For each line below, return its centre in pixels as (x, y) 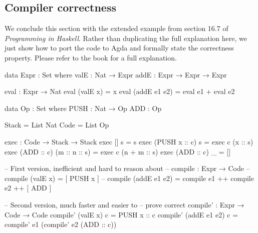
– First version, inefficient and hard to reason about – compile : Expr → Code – (127, 168)
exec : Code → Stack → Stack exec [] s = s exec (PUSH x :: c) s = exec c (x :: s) (129, 141)
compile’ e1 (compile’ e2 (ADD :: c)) (61, 224)
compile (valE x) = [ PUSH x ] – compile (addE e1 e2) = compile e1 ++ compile (129, 178)
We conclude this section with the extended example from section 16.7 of (116, 28)
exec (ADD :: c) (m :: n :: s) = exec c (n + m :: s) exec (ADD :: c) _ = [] (118, 151)
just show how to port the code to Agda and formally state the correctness (119, 48)
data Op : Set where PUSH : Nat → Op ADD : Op (83, 108)
